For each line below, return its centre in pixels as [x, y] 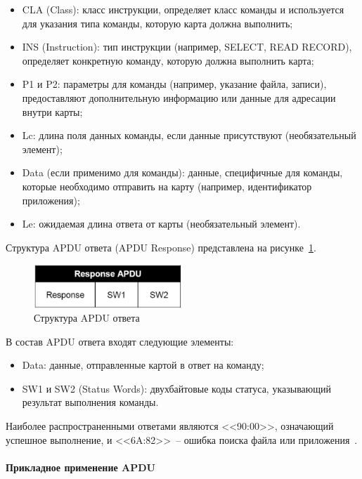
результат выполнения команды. [90, 402]
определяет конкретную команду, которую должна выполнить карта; [168, 60]
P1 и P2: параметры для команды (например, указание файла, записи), [174, 84]
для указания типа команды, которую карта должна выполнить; [157, 23]
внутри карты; [52, 111]
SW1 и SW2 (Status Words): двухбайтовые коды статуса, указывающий [177, 388]
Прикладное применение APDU [80, 467]
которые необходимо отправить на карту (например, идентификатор [167, 186]
